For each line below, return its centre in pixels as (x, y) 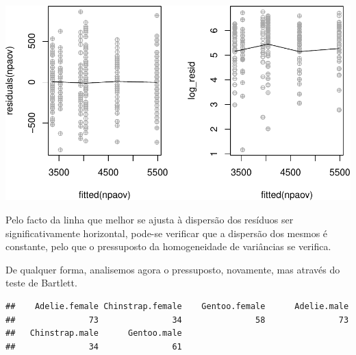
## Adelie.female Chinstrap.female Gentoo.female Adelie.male (177, 307)
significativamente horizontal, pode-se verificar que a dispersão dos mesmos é (167, 233)
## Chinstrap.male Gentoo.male (94, 333)
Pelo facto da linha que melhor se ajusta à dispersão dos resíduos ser (150, 220)
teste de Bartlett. (41, 283)
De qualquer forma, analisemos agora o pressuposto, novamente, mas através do (173, 269)
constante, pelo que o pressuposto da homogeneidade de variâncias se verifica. (168, 246)
